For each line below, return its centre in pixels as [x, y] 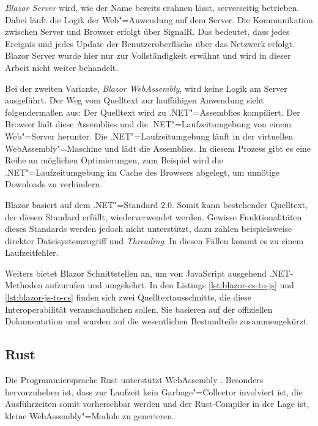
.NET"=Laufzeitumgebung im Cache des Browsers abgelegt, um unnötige [142, 172]
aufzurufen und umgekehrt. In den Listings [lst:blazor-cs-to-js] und [170, 285]
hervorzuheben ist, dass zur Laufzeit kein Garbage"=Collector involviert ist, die [154, 391]
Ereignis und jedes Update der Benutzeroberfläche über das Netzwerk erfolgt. [150, 43]
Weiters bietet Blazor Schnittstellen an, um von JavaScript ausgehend [136, 273]
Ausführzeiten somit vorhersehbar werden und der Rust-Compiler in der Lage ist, [157, 404]
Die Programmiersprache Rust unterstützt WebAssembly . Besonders [134, 380]
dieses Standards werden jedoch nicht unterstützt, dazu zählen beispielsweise [149, 229]
